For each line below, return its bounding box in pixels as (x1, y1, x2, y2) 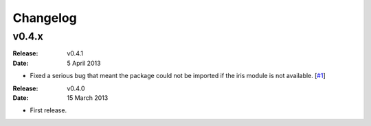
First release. (30, 106, 67, 114)
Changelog (12, 10, 77, 25)
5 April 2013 (67, 59, 101, 67)
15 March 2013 (67, 93, 109, 102)
